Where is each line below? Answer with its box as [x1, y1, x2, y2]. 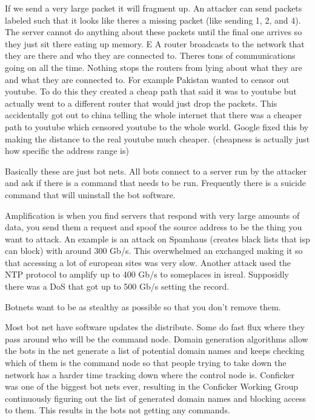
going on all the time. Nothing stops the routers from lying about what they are [5, 61, 302, 73]
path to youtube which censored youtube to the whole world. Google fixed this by [5, 120, 309, 133]
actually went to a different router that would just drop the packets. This [5, 96, 277, 109]
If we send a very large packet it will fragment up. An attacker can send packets [5, 2, 302, 14]
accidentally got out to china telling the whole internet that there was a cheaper [5, 108, 302, 121]
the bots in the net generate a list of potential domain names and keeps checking [5, 344, 305, 357]
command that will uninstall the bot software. [5, 188, 176, 201]
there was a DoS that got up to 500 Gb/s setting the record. [5, 280, 230, 293]
